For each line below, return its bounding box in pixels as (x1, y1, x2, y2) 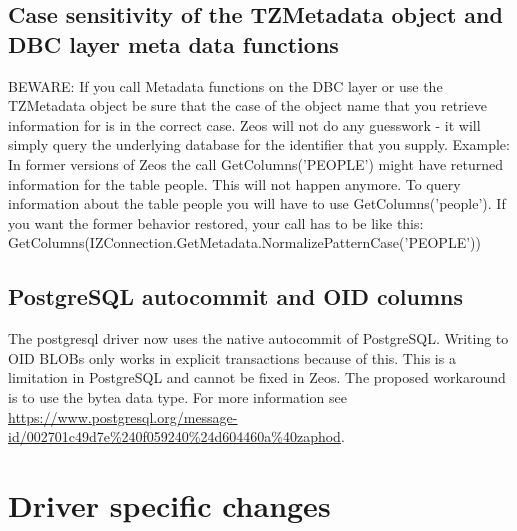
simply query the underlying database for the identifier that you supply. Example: (8, 134, 510, 155)
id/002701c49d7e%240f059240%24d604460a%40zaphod (8, 426, 341, 447)
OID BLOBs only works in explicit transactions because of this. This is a (8, 347, 456, 368)
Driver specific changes (8, 484, 331, 525)
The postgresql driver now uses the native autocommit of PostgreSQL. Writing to (8, 328, 509, 349)
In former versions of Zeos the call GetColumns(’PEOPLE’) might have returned (8, 153, 504, 174)
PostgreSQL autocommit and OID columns (8, 281, 464, 312)
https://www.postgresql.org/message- (8, 406, 238, 427)
